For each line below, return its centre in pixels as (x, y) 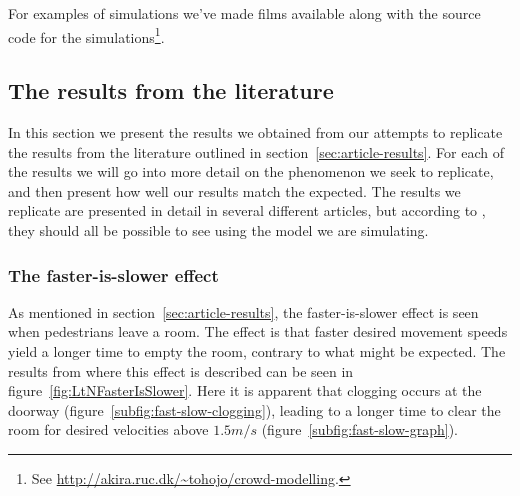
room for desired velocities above (108, 429)
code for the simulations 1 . (86, 35)
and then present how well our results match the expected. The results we (234, 190)
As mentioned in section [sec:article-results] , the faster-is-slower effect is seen (243, 311)
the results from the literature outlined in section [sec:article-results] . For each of (256, 151)
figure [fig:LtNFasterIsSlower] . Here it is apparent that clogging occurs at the (245, 390)
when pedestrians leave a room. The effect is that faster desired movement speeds (258, 331)
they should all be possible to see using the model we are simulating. (218, 230)
